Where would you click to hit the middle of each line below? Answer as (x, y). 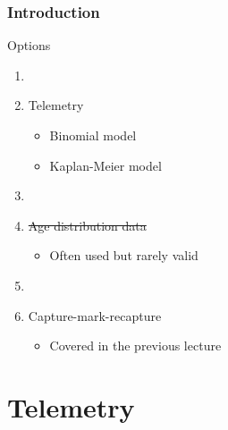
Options (29, 45)
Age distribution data (87, 225)
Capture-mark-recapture (95, 315)
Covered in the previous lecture (135, 346)
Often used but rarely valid (124, 255)
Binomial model (93, 135)
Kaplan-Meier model (106, 165)
